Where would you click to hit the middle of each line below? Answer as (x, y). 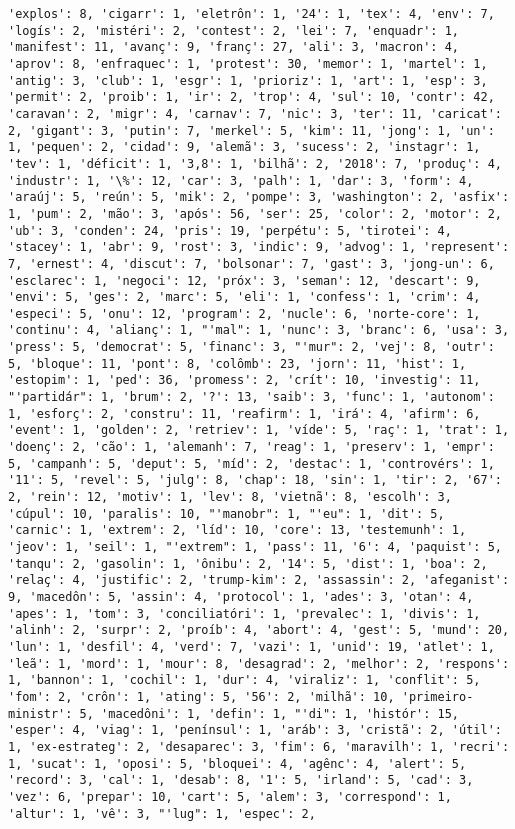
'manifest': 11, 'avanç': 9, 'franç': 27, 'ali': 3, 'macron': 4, (234, 47)
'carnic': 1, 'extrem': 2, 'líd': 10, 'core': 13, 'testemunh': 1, (237, 530)
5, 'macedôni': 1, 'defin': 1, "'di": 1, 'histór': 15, (269, 713)
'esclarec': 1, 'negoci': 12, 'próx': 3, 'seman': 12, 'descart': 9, (244, 280)
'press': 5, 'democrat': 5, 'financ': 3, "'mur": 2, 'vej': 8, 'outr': (251, 347)
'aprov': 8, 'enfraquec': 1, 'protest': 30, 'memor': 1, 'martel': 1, (248, 63)
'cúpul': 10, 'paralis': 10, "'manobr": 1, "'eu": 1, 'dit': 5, (226, 513)
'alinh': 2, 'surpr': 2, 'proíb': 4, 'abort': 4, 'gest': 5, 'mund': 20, (259, 630)
